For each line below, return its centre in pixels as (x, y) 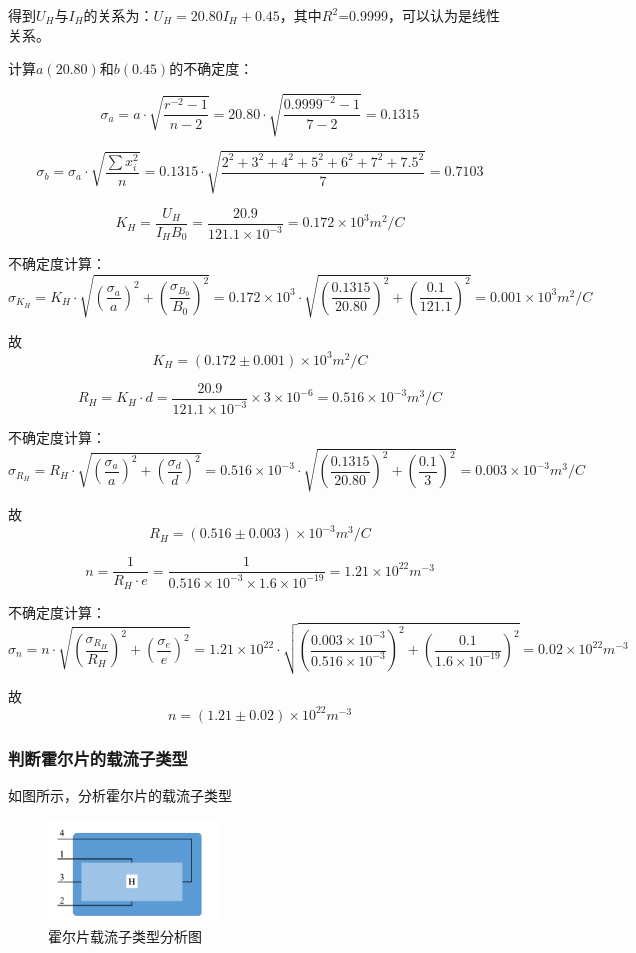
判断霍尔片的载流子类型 (98, 757)
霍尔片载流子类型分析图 (125, 935)
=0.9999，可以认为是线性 (419, 15)
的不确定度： (211, 68)
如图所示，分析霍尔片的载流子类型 (120, 794)
